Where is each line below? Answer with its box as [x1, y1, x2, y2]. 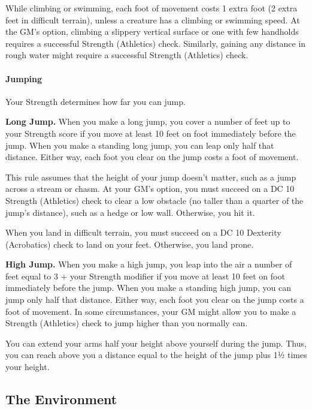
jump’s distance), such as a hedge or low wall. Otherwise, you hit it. [5, 206, 255, 218]
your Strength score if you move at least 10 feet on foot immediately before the [5, 127, 296, 139]
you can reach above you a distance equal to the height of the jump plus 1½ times [5, 348, 307, 361]
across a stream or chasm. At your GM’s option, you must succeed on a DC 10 [5, 182, 295, 195]
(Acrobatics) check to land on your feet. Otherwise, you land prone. [5, 237, 254, 250]
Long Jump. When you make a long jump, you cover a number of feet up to [5, 115, 290, 128]
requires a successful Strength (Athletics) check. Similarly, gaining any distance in [5, 37, 306, 49]
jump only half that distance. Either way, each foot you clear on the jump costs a [5, 293, 304, 306]
